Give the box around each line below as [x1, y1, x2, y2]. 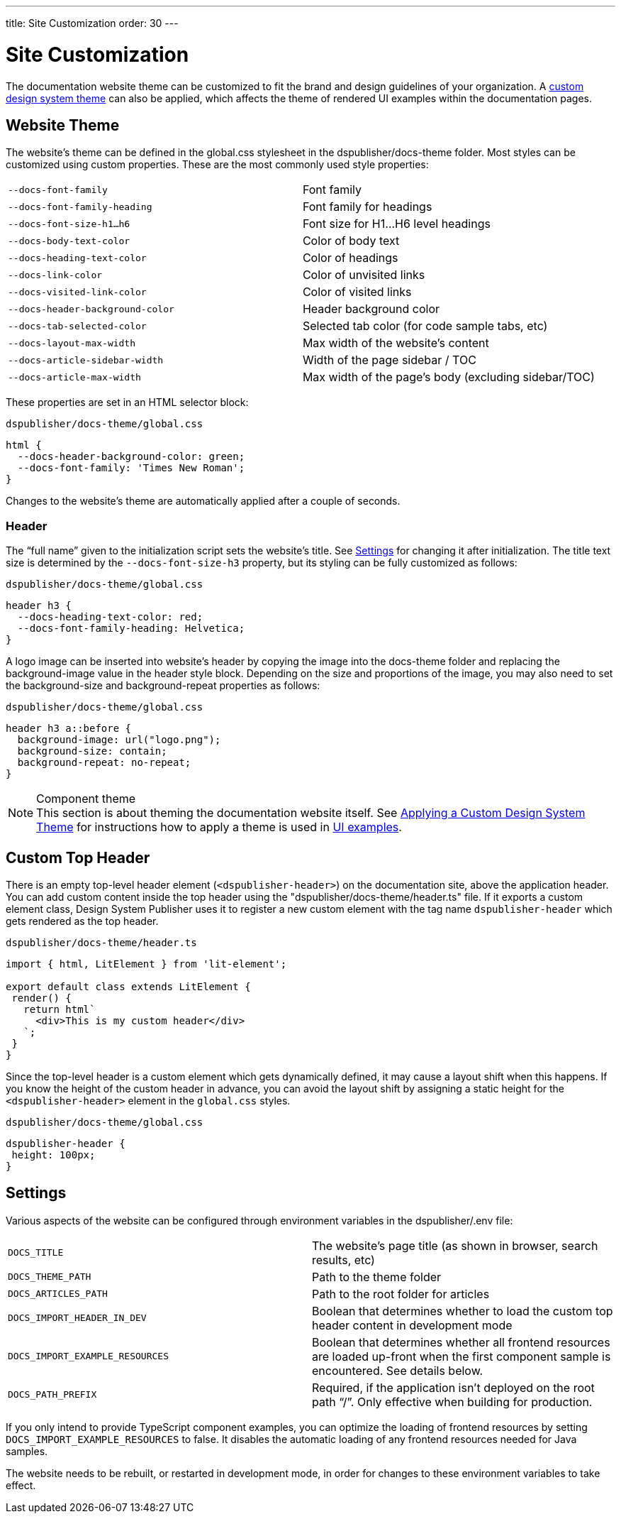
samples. [6, 1444, 48, 1457]
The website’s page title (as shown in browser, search [312, 1238, 598, 1253]
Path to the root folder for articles [312, 1286, 490, 1301]
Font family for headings [302, 199, 432, 214]
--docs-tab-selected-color [8, 320, 147, 331]
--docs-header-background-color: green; [17, 451, 245, 463]
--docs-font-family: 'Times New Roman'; [17, 462, 245, 474]
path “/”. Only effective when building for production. [312, 1394, 593, 1409]
